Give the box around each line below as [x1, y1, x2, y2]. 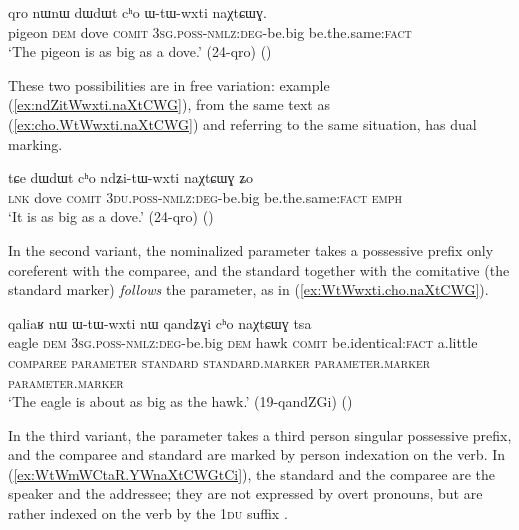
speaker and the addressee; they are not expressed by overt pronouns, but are [8, 483, 483, 504]
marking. [8, 133, 63, 154]
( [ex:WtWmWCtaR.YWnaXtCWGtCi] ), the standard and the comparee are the [8, 463, 496, 484]
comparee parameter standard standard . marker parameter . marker [8, 351, 431, 372]
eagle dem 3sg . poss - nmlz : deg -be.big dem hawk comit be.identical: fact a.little [8, 332, 478, 353]
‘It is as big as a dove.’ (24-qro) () [8, 206, 214, 227]
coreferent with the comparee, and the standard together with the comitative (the [8, 259, 510, 280]
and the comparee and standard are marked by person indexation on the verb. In [8, 444, 506, 465]
